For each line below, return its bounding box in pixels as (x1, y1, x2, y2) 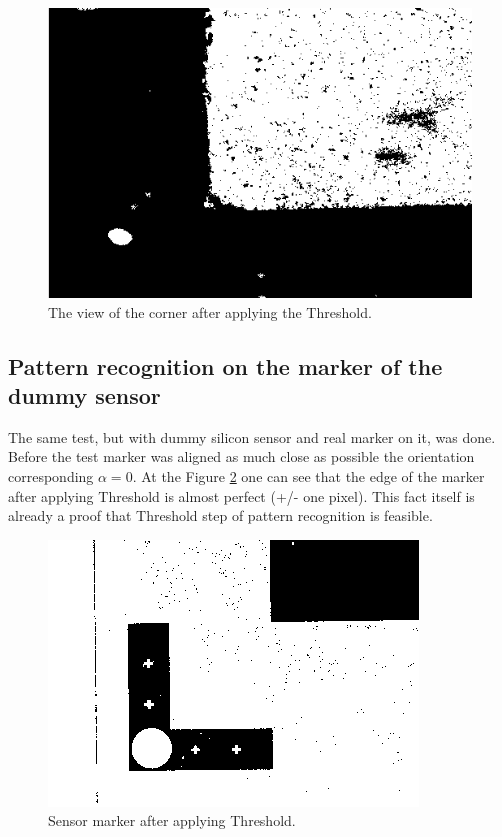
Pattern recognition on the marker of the (8, 350, 443, 381)
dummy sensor (8, 379, 161, 410)
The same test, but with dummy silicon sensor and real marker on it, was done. (8, 426, 496, 447)
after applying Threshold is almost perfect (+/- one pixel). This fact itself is (8, 485, 475, 506)
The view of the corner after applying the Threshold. (48, 301, 372, 322)
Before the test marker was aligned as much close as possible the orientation (8, 446, 475, 467)
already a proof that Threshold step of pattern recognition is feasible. (8, 505, 433, 526)
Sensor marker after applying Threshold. (48, 810, 296, 831)
